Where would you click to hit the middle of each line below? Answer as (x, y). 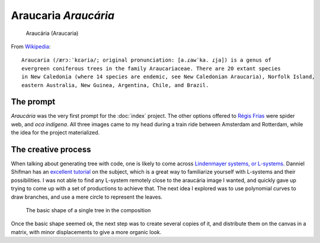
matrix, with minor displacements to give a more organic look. (86, 232)
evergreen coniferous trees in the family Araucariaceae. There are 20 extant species (151, 68)
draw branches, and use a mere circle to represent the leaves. (87, 197)
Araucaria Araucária (63, 15)
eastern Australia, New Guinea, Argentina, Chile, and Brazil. (115, 85)
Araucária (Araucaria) (52, 33)
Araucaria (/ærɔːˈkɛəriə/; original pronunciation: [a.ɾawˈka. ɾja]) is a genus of (147, 60)
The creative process (51, 149)
